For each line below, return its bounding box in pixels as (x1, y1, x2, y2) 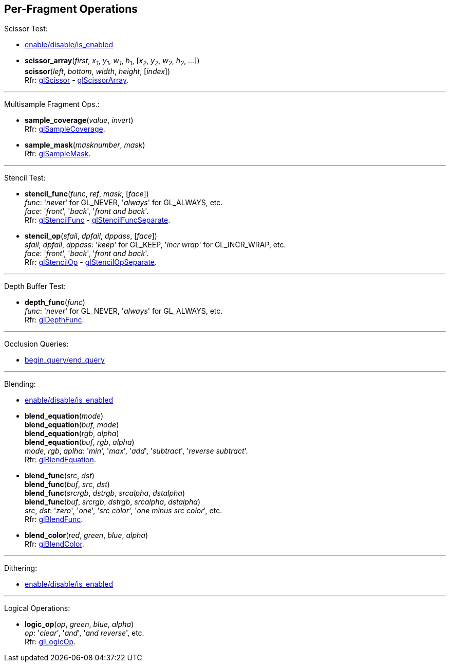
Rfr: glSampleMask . (25, 149, 91, 158)
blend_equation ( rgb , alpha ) (25, 429, 119, 438)
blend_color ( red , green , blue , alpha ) (25, 531, 148, 540)
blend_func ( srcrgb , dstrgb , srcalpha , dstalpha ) (25, 489, 185, 498)
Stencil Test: (4, 173, 46, 183)
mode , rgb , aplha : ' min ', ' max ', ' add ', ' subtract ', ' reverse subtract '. (25, 446, 248, 456)
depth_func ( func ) (25, 298, 85, 307)
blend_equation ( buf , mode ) (25, 420, 119, 429)
